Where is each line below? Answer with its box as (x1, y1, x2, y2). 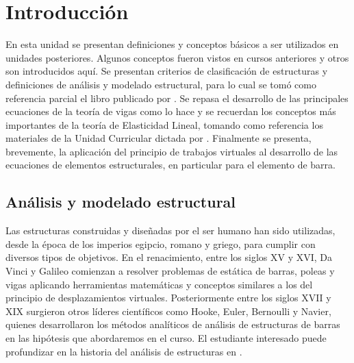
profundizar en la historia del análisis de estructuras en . (5, 344, 242, 358)
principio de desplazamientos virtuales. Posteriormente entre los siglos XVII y (5, 290, 331, 305)
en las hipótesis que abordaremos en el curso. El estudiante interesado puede (5, 331, 327, 345)
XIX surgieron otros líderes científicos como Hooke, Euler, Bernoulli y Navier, (5, 303, 331, 318)
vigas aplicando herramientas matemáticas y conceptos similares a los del (5, 277, 313, 291)
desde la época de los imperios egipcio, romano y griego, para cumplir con (5, 236, 316, 251)
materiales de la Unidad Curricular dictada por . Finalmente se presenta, (5, 131, 312, 145)
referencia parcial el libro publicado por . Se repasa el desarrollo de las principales (5, 90, 349, 105)
